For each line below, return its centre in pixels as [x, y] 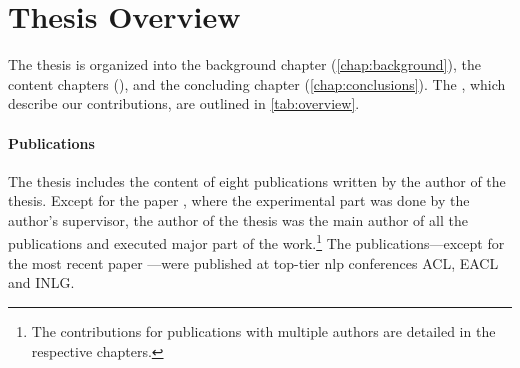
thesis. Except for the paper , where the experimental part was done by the [239, 200]
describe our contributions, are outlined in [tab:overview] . [184, 103]
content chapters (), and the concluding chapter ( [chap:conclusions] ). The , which [257, 83]
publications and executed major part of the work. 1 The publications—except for [256, 242]
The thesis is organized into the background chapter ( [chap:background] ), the [244, 64]
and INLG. [41, 282]
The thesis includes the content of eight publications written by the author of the [257, 180]
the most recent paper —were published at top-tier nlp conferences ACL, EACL [253, 262]
